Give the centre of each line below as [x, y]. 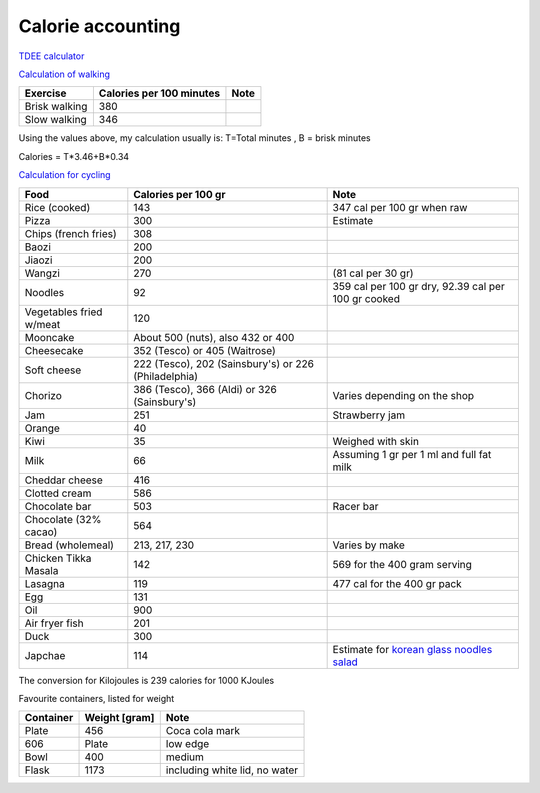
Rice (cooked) [57, 207]
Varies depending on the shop [403, 395]
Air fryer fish [54, 623]
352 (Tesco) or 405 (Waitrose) [204, 350]
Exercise [45, 93]
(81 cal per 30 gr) [373, 273]
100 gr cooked [366, 298]
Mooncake [49, 337]
